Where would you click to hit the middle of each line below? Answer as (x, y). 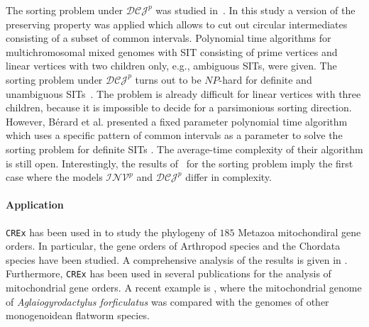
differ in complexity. (228, 177)
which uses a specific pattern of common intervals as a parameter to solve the (174, 135)
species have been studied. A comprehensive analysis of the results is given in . (177, 259)
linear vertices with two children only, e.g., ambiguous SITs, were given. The (171, 66)
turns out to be (168, 79)
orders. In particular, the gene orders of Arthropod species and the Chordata (173, 246)
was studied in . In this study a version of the (255, 10)
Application (35, 205)
